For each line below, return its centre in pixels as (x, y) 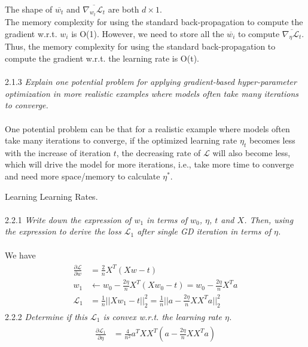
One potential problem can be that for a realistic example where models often (147, 128)
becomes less (272, 140)
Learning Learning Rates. (51, 196)
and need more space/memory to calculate (83, 176)
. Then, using (269, 219)
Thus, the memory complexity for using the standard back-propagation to (140, 46)
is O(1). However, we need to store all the (148, 33)
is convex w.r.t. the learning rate (162, 316)
